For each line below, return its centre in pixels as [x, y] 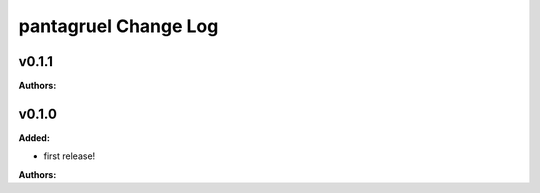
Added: [34, 137]
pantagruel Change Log [118, 26]
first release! [69, 156]
